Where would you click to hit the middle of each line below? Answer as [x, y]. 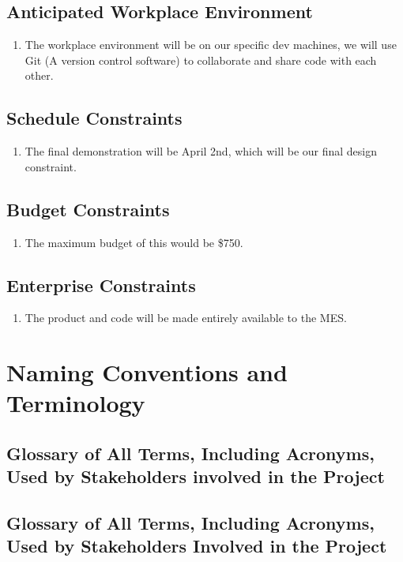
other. [39, 75]
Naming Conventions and [147, 372]
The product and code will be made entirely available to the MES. [186, 318]
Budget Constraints [88, 209]
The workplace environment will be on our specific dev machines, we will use [211, 45]
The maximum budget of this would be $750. [134, 242]
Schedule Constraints [94, 118]
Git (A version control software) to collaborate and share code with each [201, 60]
